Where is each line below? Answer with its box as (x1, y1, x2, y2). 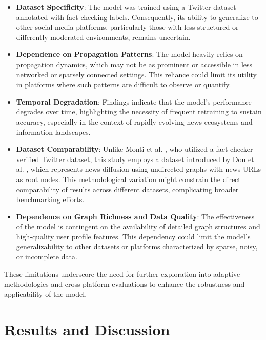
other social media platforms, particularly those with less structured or (16, 22, 239, 32)
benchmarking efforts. (16, 194, 85, 205)
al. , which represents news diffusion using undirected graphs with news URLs (16, 164, 261, 174)
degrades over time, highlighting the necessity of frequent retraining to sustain (16, 106, 262, 117)
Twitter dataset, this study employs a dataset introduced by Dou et (41, 153, 254, 164)
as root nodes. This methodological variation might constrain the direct (16, 173, 241, 184)
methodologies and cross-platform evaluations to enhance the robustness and (4, 278, 245, 289)
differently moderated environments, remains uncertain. (16, 31, 191, 42)
